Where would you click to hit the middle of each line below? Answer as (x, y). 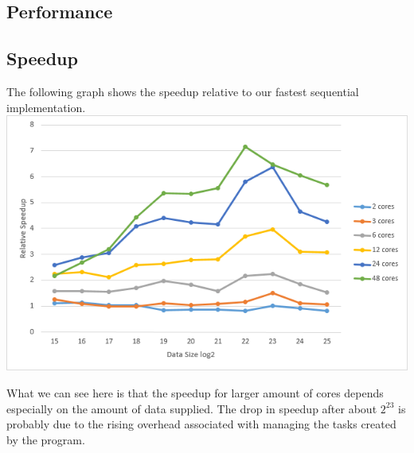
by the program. (46, 439)
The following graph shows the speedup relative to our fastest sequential (183, 91)
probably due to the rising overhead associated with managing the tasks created (201, 424)
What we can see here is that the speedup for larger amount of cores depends (195, 393)
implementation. (46, 107)
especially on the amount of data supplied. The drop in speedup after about (192, 408)
